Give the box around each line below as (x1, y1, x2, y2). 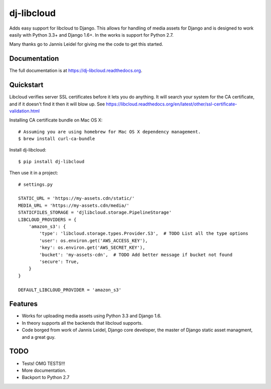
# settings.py (18, 181, 53, 187)
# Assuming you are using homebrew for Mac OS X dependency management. (18, 128, 201, 135)
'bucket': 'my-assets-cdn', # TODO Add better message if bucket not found (39, 251, 233, 257)
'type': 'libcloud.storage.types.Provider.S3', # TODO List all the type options (39, 231, 248, 236)
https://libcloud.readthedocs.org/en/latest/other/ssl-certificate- (106, 101, 237, 107)
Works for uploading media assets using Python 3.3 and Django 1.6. (22, 313, 162, 319)
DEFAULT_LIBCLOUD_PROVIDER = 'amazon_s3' (18, 287, 121, 293)
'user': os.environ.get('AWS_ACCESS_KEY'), (39, 237, 148, 243)
